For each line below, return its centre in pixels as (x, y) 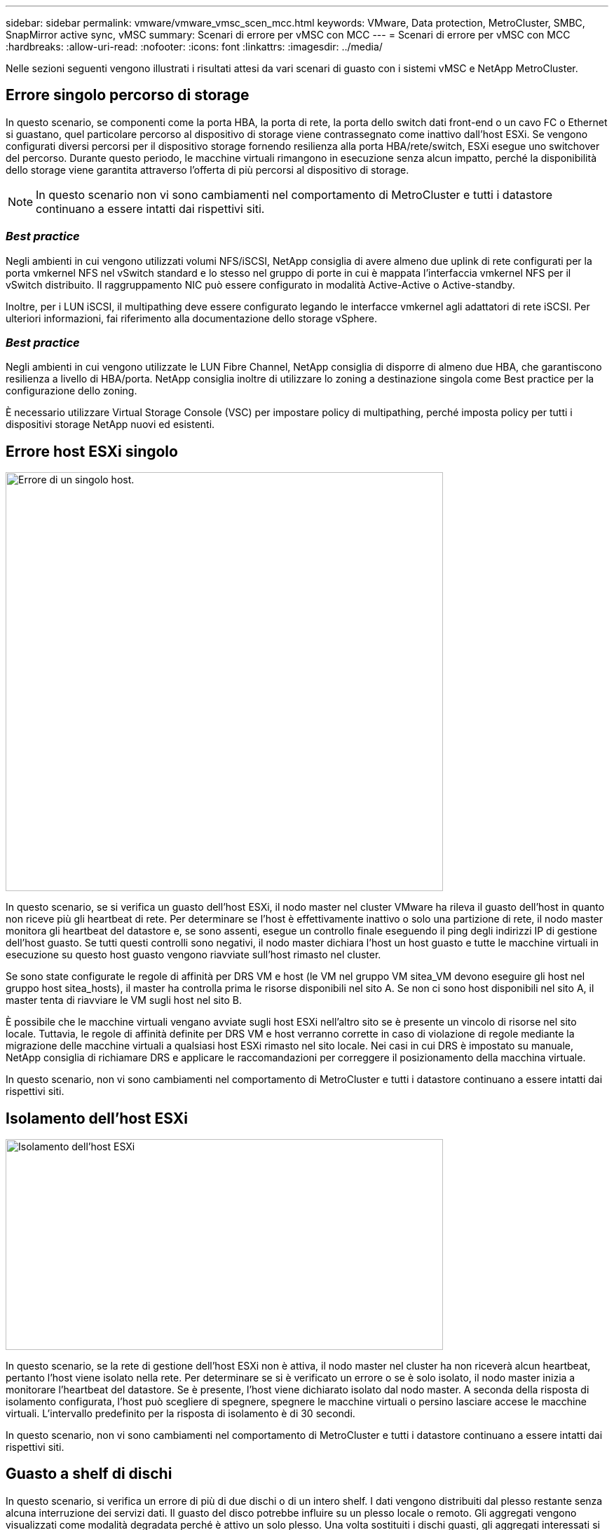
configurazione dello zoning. (71, 391)
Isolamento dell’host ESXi (97, 1118)
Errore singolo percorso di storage (128, 95)
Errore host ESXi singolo (92, 451)
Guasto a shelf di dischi (89, 1474)
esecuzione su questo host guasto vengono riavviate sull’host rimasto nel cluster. (193, 955)
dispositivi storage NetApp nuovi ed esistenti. (110, 425)
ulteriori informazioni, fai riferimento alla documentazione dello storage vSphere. (191, 318)
